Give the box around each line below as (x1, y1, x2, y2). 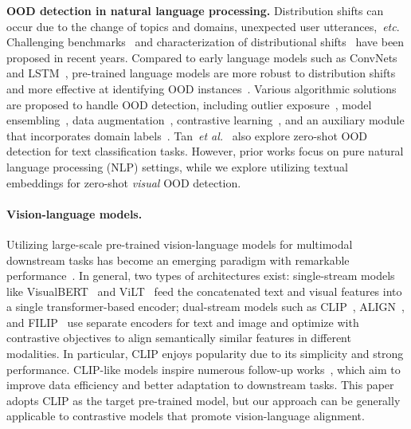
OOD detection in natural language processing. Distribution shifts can (6, 2, 384, 18)
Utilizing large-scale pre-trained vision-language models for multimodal (6, 235, 353, 252)
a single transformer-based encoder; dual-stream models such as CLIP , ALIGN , (6, 298, 405, 315)
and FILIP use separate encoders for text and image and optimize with (6, 313, 359, 330)
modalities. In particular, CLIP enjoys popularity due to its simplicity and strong (6, 345, 404, 362)
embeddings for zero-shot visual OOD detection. (6, 174, 241, 191)
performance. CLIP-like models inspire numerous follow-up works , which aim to (6, 360, 401, 377)
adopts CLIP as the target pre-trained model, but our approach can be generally (6, 392, 401, 408)
